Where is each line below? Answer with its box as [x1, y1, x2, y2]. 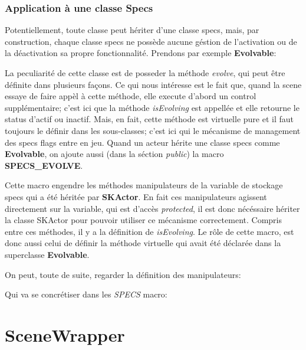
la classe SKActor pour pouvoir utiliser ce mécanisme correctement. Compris [5, 214, 282, 226]
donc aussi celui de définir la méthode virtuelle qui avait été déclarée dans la [5, 237, 281, 249]
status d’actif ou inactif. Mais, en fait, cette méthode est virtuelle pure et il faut [5, 113, 294, 125]
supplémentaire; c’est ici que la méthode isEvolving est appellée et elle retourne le [5, 101, 300, 113]
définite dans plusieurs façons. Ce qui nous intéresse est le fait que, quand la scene [5, 78, 302, 90]
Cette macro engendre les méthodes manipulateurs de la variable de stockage [5, 179, 283, 191]
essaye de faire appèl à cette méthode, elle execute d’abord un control [5, 90, 256, 102]
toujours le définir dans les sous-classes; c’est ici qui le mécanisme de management [5, 124, 301, 136]
